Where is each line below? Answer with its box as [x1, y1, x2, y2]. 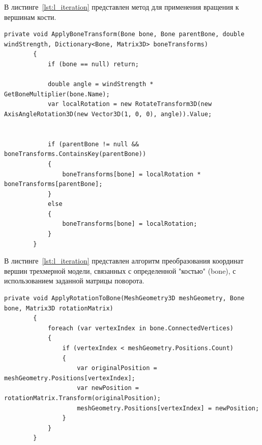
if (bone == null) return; [47, 60, 139, 68]
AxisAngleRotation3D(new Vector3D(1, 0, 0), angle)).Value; [4, 110, 212, 118]
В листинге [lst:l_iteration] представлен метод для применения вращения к [4, 2, 239, 12]
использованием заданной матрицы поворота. [4, 275, 144, 286]
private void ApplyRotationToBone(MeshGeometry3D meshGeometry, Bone [4, 295, 245, 302]
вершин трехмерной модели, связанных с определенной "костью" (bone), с [4, 265, 236, 276]
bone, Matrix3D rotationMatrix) [4, 304, 113, 312]
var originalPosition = [77, 364, 157, 372]
